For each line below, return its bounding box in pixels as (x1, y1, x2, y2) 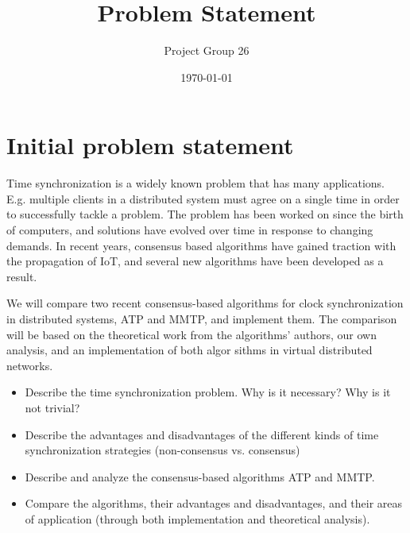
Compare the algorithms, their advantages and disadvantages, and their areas (25, 495, 403, 512)
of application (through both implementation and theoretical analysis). (25, 510, 370, 527)
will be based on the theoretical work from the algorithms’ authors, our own (6, 326, 377, 342)
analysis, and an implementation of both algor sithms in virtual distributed (6, 342, 373, 358)
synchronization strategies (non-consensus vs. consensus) (25, 442, 300, 458)
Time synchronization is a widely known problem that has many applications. (6, 175, 385, 191)
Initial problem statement (6, 129, 294, 161)
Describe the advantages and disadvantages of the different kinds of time (25, 426, 379, 442)
